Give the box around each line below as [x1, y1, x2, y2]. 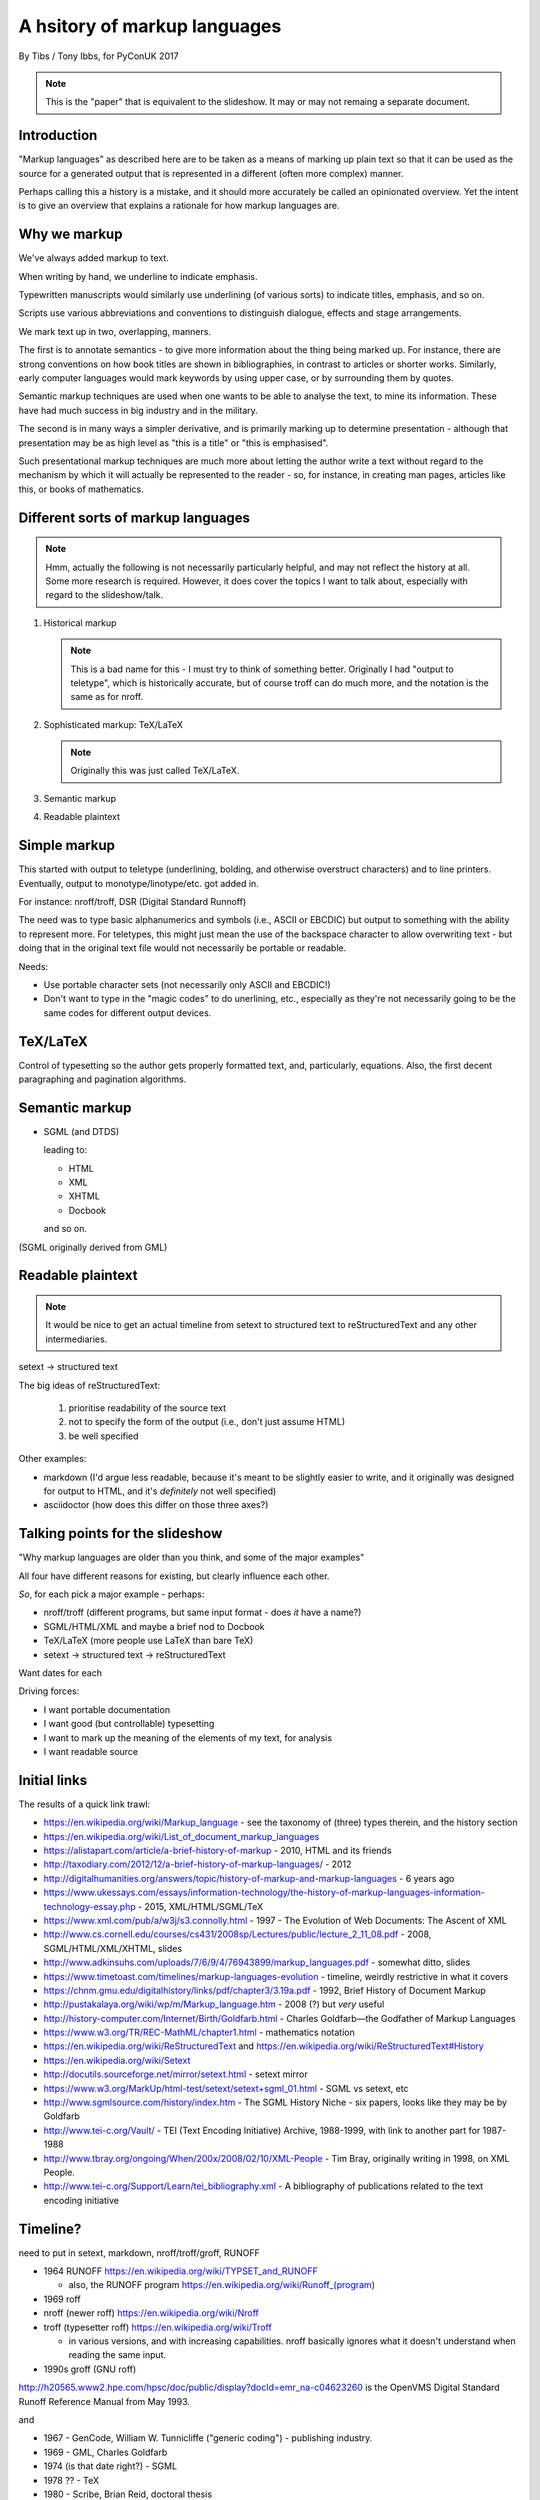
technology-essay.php [43, 1900, 136, 1912]
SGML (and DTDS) [43, 1125, 120, 1137]
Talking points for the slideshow [18, 1525, 223, 1542]
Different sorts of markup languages [18, 509, 250, 526]
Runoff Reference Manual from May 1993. [18, 2395, 190, 2407]
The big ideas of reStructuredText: [18, 1379, 161, 1391]
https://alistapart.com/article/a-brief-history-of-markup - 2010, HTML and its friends [43, 1845, 392, 1856]
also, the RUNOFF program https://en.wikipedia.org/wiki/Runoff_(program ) [68, 2279, 375, 2291]
